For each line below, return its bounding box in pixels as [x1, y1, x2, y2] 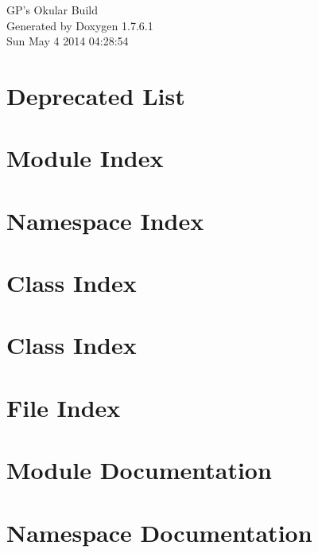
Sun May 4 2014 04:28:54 [6, 33, 129, 49]
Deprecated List [6, 79, 185, 111]
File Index [6, 391, 121, 423]
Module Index [6, 142, 164, 174]
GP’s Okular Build [6, 2, 98, 18]
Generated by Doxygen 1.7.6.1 [6, 17, 153, 33]
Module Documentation [6, 454, 272, 486]
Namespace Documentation [6, 516, 312, 548]
